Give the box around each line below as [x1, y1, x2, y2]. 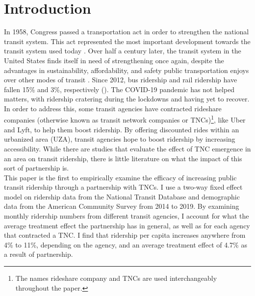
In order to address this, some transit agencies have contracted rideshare [4, 103, 222, 113]
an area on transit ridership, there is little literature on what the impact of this [4, 153, 242, 163]
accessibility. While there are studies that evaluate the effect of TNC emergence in [4, 143, 251, 153]
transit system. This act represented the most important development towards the [4, 36, 251, 46]
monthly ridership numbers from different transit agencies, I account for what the [4, 211, 249, 221]
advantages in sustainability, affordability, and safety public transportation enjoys [4, 65, 249, 75]
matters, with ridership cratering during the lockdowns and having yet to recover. [4, 94, 250, 104]
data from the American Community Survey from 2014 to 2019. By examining [4, 201, 239, 211]
